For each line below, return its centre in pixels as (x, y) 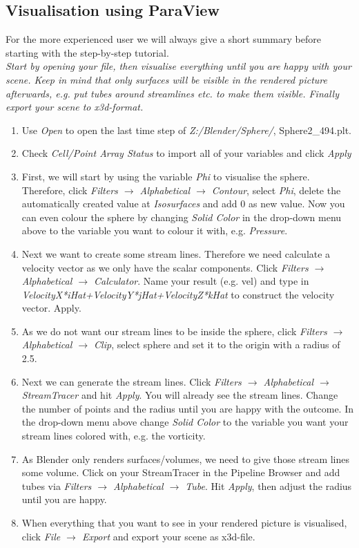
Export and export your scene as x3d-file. (168, 536)
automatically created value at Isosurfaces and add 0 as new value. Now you (183, 204)
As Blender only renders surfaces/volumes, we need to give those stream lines (186, 459)
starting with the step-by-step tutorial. (87, 52)
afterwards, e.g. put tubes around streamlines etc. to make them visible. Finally (172, 93)
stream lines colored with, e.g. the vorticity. (114, 436)
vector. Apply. (51, 308)
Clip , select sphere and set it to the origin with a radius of (217, 344)
